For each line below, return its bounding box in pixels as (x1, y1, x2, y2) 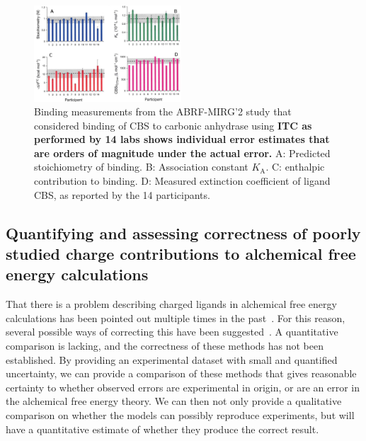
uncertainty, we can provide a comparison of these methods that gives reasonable (6, 366, 357, 381)
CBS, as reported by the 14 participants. (34, 187, 210, 202)
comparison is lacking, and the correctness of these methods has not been (6, 338, 324, 353)
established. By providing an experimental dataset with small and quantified (6, 352, 338, 367)
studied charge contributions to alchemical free (6, 243, 356, 265)
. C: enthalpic (265, 159, 325, 174)
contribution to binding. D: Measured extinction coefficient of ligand (34, 173, 331, 188)
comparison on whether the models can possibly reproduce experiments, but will (6, 408, 355, 422)
